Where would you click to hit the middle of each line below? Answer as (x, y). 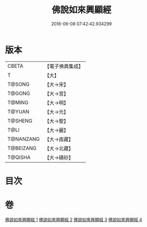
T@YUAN (18, 112)
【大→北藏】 (59, 148)
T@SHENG (20, 121)
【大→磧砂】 (59, 157)
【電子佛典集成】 (64, 66)
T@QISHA (19, 157)
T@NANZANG (24, 139)
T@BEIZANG (22, 148)
